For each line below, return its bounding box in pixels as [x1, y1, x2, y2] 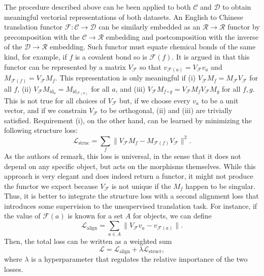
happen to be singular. [185, 180, 256, 191]
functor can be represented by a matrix [4, 61, 126, 72]
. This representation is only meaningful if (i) [55, 72, 196, 83]
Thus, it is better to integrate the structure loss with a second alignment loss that [4, 190, 259, 201]
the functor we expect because [4, 180, 98, 191]
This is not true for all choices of [4, 95, 106, 105]
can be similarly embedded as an [98, 21, 201, 32]
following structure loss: [4, 125, 78, 135]
